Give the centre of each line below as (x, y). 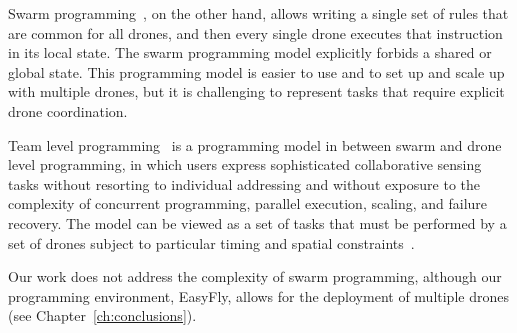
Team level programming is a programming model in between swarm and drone (255, 144)
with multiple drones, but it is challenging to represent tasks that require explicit (256, 91)
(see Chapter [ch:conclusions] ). (102, 315)
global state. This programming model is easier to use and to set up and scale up (256, 71)
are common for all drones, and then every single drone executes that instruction (255, 32)
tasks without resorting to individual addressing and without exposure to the (244, 183)
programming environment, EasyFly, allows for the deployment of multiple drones (258, 295)
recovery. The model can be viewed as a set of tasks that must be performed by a (257, 222)
